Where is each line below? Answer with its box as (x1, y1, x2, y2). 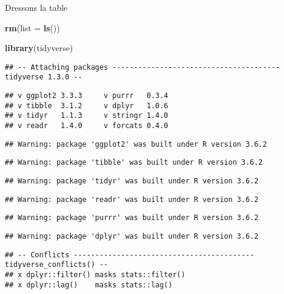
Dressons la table (5, 1, 68, 13)
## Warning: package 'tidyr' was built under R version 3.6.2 (5, 177, 259, 186)
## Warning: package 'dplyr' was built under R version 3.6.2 (5, 232, 259, 240)
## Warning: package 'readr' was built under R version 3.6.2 (5, 195, 259, 204)
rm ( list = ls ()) (5, 21, 60, 34)
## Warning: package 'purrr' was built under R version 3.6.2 (5, 213, 259, 222)
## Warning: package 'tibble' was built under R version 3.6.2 (5, 158, 263, 167)
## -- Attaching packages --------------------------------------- (5, 63, 280, 72)
